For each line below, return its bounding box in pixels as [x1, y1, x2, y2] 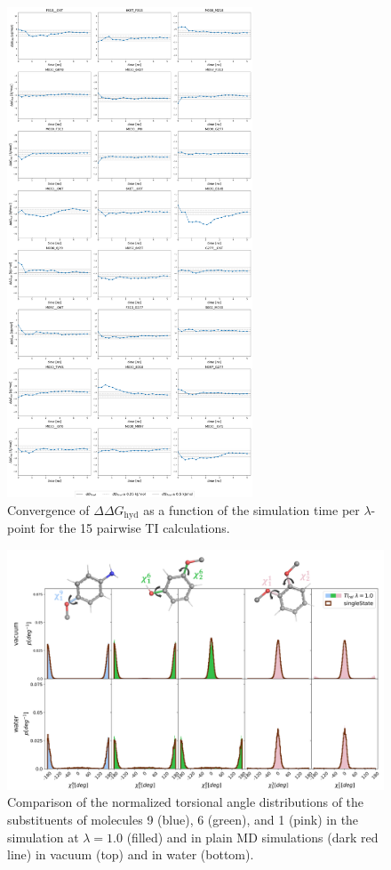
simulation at [7, 827, 79, 846]
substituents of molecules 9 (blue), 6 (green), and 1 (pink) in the [7, 810, 359, 828]
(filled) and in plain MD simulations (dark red [126, 827, 379, 846]
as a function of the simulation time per [143, 500, 360, 519]
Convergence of [7, 500, 90, 519]
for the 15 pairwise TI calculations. [39, 519, 230, 537]
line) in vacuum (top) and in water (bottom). [7, 845, 254, 864]
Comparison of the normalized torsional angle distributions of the [7, 793, 364, 811]
